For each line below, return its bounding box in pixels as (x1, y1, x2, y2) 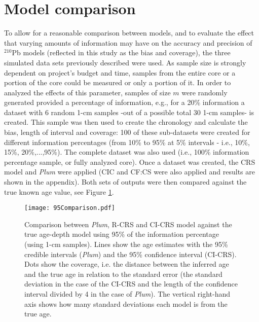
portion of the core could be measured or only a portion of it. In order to (4, 77, 231, 88)
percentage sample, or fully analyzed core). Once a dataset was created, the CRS (4, 156, 255, 167)
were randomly (181, 87, 228, 97)
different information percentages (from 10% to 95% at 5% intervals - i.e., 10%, (4, 136, 250, 147)
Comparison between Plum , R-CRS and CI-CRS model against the (24, 219, 232, 229)
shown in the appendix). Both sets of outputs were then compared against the (4, 176, 247, 187)
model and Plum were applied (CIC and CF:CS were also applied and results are (4, 166, 255, 177)
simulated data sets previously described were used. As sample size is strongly (4, 57, 246, 67)
